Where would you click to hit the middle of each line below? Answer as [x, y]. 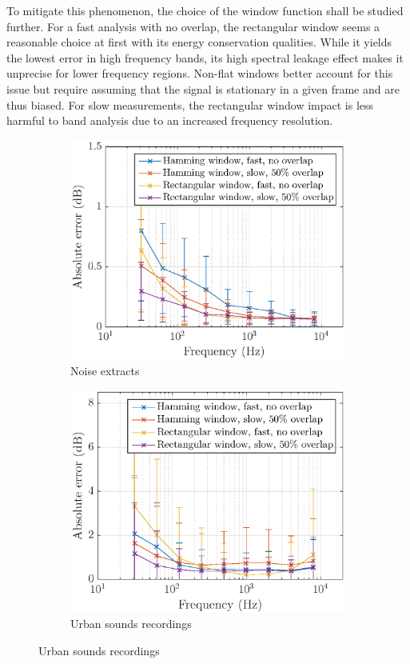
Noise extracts [105, 370]
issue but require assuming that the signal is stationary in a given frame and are [203, 88]
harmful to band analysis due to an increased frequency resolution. [170, 120]
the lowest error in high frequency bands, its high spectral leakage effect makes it [205, 57]
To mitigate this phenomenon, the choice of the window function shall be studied [205, 10]
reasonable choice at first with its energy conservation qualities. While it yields [199, 42]
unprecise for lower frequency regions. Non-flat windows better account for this [200, 73]
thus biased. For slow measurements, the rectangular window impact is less [190, 104]
